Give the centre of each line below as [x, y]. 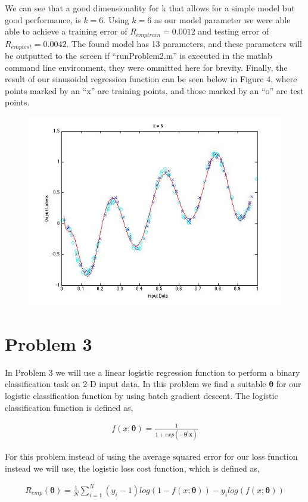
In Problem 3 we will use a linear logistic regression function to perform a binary [153, 372]
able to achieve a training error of [66, 31]
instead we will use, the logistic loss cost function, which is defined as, [132, 468]
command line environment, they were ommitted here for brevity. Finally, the [146, 67]
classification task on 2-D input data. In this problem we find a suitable [136, 384]
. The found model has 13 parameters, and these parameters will [184, 43]
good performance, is [43, 19]
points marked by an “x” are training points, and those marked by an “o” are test [154, 90]
